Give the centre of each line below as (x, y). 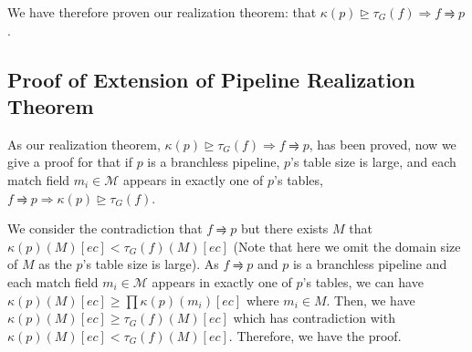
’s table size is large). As (151, 264)
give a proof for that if (70, 162)
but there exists (284, 228)
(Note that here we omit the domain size (347, 246)
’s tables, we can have (363, 281)
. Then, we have (371, 300)
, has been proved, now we (383, 144)
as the (55, 264)
